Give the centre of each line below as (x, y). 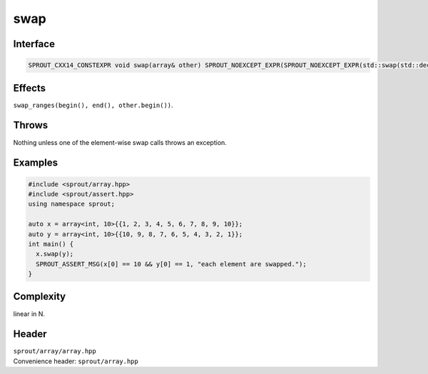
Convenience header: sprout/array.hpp (76, 361)
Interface (34, 44)
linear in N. (29, 313)
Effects (30, 88)
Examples (36, 163)
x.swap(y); (55, 254)
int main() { (51, 244)
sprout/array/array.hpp (55, 351)
